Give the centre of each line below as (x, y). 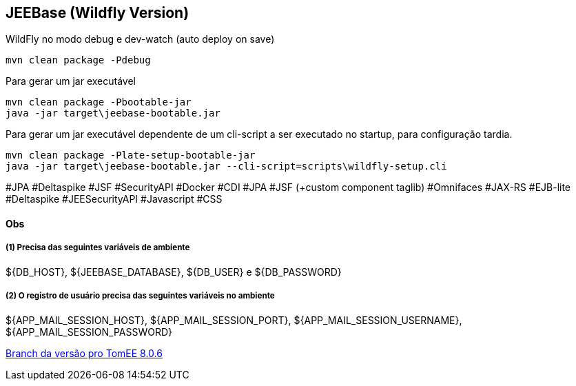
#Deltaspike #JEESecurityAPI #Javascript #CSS (114, 199)
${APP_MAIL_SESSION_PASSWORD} (89, 332)
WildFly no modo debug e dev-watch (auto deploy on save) (140, 39)
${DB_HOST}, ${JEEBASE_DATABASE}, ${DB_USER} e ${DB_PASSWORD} (174, 272)
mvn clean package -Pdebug (78, 60)
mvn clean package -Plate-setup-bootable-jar (131, 155)
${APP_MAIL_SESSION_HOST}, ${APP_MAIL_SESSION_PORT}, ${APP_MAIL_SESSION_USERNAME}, (234, 320)
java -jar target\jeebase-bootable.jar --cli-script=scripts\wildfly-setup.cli (226, 166)
